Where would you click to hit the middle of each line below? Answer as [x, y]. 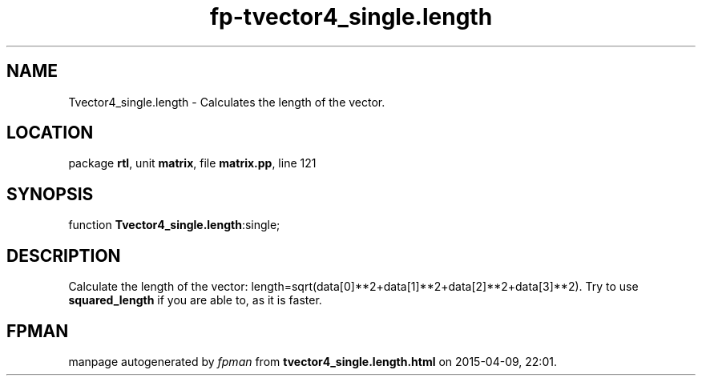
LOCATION [50, 133]
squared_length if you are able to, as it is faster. [195, 300]
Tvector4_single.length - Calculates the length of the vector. [227, 102]
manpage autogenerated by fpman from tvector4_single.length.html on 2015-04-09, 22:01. [313, 361]
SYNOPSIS [50, 194]
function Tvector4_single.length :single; [174, 225]
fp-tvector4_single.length [351, 17]
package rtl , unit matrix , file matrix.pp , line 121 [192, 163]
